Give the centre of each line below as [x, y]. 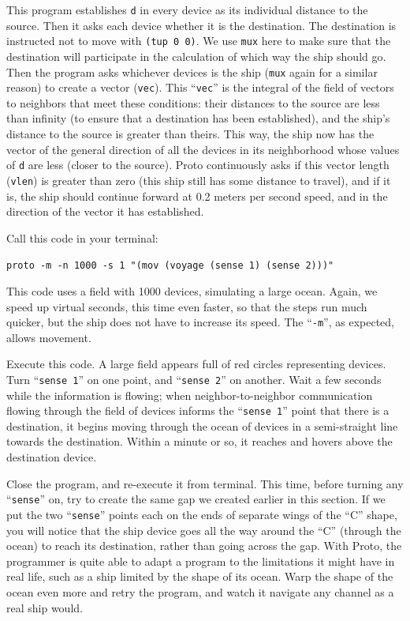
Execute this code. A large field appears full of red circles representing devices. [196, 364]
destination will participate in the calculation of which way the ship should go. [196, 56]
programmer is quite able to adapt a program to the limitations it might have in [201, 561]
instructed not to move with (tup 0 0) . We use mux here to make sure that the [199, 41]
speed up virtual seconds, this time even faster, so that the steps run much [187, 306]
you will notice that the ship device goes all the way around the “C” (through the [204, 530]
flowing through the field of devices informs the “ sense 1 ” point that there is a [198, 410]
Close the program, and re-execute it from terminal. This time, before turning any [205, 483]
